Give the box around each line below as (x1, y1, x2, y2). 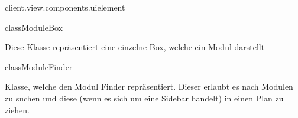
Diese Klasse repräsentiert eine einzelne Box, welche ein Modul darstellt (5, 41, 265, 53)
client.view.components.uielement (5, 1, 125, 13)
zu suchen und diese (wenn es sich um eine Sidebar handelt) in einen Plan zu (5, 91, 284, 104)
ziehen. (5, 103, 30, 116)
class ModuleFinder (5, 60, 73, 73)
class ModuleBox (5, 21, 63, 33)
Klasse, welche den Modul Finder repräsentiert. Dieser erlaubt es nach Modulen (5, 80, 293, 93)
